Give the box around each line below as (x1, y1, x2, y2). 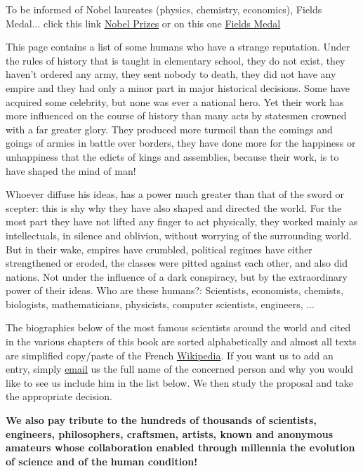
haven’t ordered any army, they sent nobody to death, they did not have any (6, 67, 336, 81)
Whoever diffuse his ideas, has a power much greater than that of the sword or (6, 187, 345, 201)
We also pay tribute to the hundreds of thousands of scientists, (6, 413, 317, 427)
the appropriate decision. (6, 389, 112, 404)
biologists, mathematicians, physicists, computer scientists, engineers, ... (6, 296, 315, 311)
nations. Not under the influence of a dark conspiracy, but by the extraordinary (6, 269, 348, 284)
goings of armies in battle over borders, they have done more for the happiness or (6, 135, 356, 150)
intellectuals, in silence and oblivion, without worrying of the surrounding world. (6, 227, 352, 242)
